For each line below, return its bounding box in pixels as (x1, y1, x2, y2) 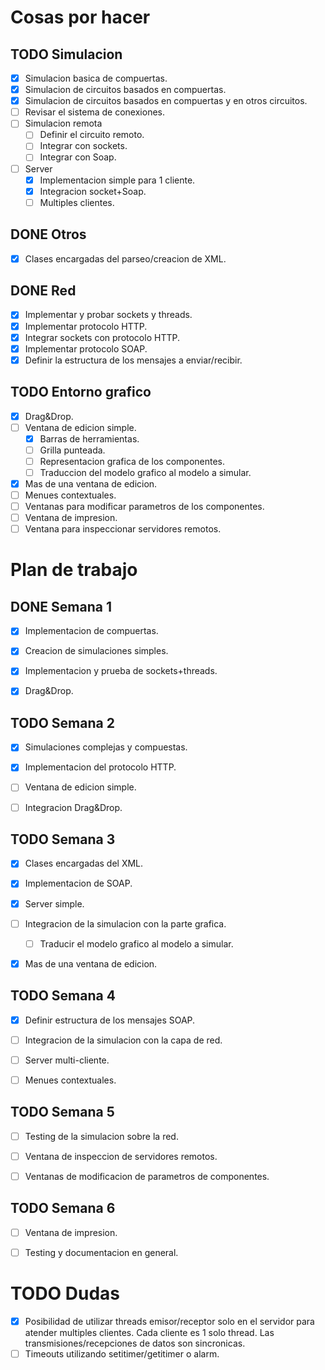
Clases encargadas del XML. (24, 857, 144, 870)
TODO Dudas (10, 1282, 121, 1305)
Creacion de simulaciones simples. (24, 645, 169, 657)
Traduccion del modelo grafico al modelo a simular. (39, 466, 252, 478)
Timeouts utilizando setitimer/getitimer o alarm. (24, 1347, 220, 1360)
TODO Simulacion (10, 46, 123, 63)
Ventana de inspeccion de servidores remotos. (24, 1150, 218, 1162)
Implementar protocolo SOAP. (24, 342, 148, 355)
